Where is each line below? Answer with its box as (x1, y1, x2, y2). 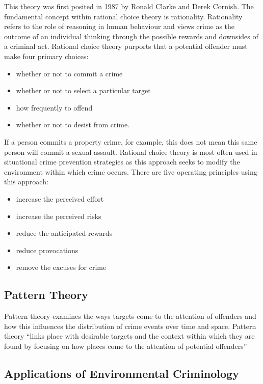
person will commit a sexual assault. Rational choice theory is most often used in (4, 146, 257, 157)
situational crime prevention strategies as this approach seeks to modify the (4, 156, 240, 167)
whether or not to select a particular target (16, 85, 151, 96)
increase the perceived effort (16, 193, 104, 204)
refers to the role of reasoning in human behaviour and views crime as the (4, 21, 235, 32)
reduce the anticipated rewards (16, 228, 113, 238)
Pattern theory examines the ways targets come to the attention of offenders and (4, 311, 256, 321)
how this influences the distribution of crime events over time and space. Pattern (4, 320, 256, 331)
